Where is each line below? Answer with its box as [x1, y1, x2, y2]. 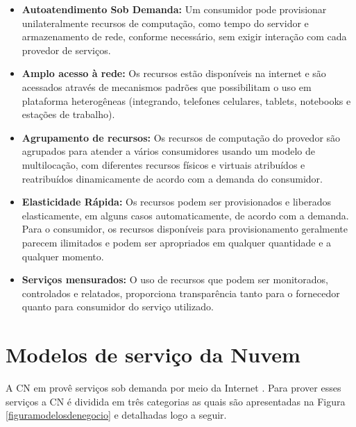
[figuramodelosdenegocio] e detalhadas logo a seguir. [6, 408, 227, 422]
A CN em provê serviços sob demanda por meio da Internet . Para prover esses [6, 380, 341, 394]
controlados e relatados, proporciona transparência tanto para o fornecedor [22, 285, 340, 300]
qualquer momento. [22, 249, 104, 263]
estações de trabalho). [22, 107, 115, 122]
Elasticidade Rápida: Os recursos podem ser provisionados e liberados [22, 194, 331, 209]
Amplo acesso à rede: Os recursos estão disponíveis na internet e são [22, 66, 326, 81]
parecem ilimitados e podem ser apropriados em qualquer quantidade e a [22, 235, 332, 249]
